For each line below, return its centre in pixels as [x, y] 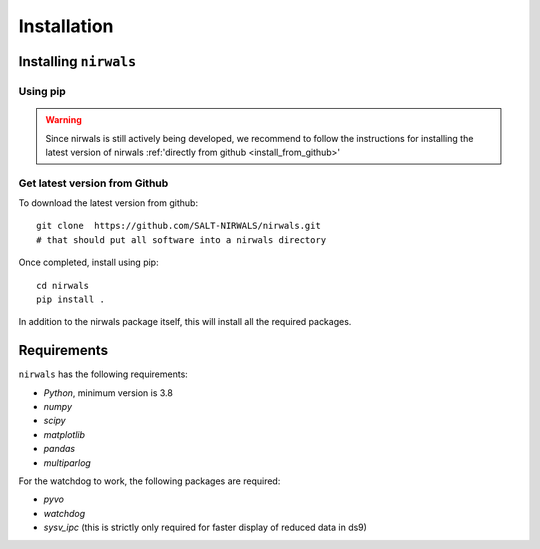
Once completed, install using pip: [88, 262]
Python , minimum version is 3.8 [108, 392]
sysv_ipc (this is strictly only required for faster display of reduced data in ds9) [205, 527]
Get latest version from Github [93, 183]
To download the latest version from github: [108, 203]
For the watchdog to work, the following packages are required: [149, 481]
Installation [66, 26]
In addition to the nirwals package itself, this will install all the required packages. [185, 322]
